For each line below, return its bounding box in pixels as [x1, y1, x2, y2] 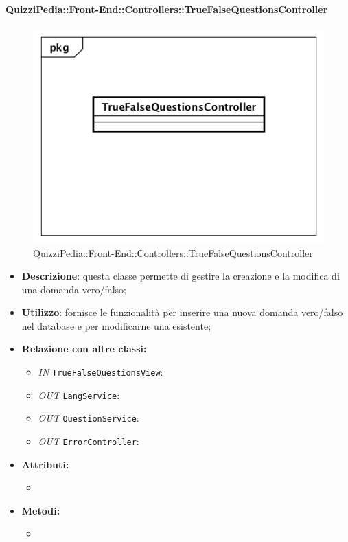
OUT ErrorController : [38, 434, 139, 449]
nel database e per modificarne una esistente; [21, 318, 211, 332]
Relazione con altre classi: [21, 341, 147, 356]
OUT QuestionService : [38, 411, 139, 425]
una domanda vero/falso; [21, 282, 126, 296]
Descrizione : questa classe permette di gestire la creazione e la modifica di [21, 269, 340, 283]
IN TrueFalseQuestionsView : [38, 365, 163, 379]
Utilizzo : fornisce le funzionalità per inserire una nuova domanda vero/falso [21, 305, 343, 319]
